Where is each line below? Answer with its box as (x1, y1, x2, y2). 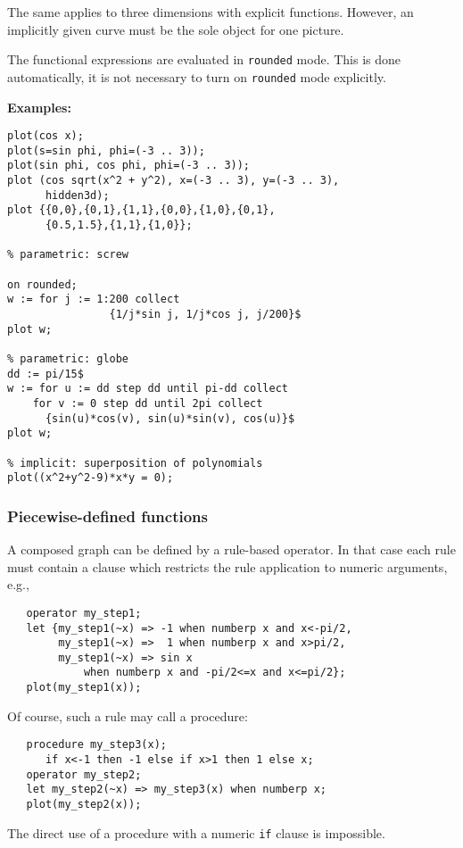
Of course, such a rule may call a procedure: (7, 706, 248, 725)
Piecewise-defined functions (7, 504, 208, 527)
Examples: (7, 97, 71, 116)
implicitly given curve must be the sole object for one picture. (7, 20, 344, 38)
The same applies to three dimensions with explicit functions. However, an (7, 3, 414, 21)
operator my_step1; (26, 606, 142, 619)
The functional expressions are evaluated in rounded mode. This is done (7, 50, 401, 69)
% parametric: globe (7, 352, 129, 365)
